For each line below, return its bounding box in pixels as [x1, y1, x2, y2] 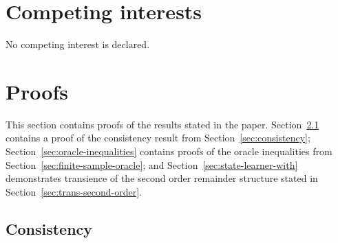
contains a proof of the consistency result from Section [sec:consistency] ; [6, 130, 310, 145]
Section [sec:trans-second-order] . [6, 184, 142, 198]
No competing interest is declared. [6, 37, 150, 51]
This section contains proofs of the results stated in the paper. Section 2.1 [6, 117, 319, 131]
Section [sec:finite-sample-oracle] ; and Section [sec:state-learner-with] [6, 157, 298, 172]
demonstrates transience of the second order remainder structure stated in [6, 171, 318, 185]
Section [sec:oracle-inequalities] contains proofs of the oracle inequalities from [6, 144, 332, 159]
